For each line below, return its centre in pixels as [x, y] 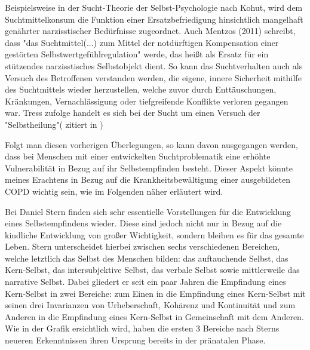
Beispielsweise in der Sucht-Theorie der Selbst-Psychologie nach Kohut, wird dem [154, 7]
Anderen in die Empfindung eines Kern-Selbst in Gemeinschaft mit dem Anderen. [154, 316]
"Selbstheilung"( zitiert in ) [54, 124]
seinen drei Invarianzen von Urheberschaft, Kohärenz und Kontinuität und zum [150, 305]
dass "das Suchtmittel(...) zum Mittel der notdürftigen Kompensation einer [142, 42]
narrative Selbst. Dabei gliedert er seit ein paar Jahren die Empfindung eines [145, 282]
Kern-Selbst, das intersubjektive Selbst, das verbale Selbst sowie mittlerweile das [152, 270]
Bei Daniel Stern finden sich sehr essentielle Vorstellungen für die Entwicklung [148, 211]
